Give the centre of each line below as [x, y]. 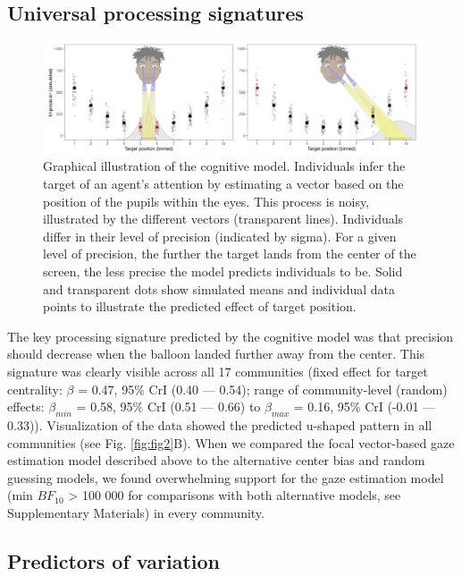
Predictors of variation [113, 560]
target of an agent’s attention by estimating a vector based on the [223, 184]
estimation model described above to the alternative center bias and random [216, 460]
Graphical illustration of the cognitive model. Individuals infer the [224, 166]
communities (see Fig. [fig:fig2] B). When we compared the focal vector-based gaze [231, 442]
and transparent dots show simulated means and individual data [219, 288]
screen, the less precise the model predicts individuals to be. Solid [223, 271]
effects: [26, 407]
